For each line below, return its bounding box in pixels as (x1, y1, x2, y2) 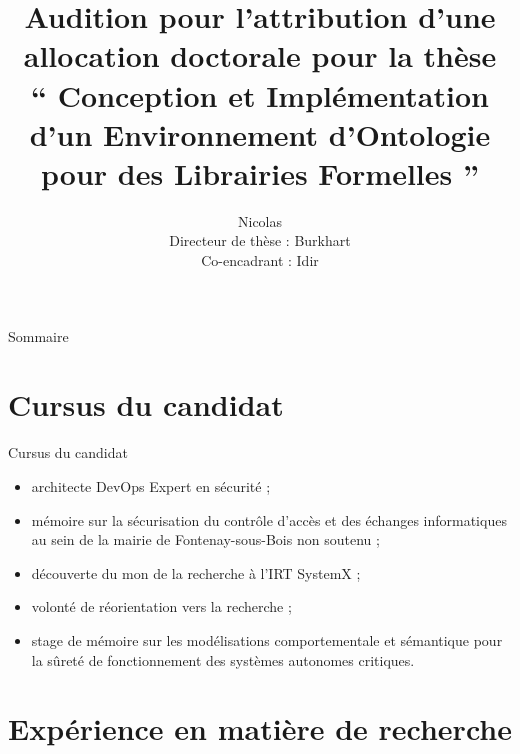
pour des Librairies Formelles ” (41, 152, 479, 193)
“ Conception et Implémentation (31, 74, 489, 115)
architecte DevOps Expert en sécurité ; (31, 475, 271, 496)
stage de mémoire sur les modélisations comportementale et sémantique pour (31, 629, 503, 650)
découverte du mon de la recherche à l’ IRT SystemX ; (31, 562, 361, 583)
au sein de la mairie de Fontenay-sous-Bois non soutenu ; (31, 529, 380, 550)
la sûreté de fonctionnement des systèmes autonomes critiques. (31, 649, 415, 670)
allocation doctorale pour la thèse (23, 35, 497, 76)
